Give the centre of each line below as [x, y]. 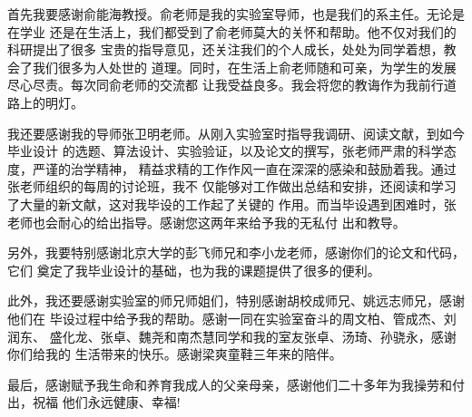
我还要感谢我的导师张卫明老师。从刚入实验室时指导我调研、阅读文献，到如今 [236, 133]
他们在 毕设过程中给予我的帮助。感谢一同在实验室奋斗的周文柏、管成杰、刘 [232, 318]
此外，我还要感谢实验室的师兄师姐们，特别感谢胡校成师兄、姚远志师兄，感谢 [236, 301]
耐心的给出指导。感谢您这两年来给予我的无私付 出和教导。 [231, 222]
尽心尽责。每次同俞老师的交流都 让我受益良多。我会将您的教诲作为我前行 [226, 85]
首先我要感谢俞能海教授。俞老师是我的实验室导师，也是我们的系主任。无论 [230, 14]
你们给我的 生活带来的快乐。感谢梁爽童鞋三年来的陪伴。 [175, 354]
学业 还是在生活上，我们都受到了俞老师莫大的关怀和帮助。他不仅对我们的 [238, 31]
